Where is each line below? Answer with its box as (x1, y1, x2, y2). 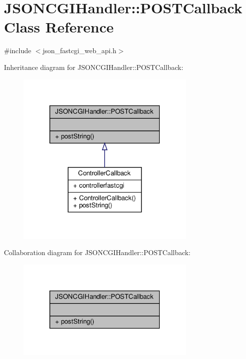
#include (4, 45, 32, 56)
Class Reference (4, 17, 114, 37)
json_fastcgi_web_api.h (42, 45, 117, 56)
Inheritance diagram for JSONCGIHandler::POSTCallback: (4, 62, 183, 72)
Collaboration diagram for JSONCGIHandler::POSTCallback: (4, 247, 191, 258)
